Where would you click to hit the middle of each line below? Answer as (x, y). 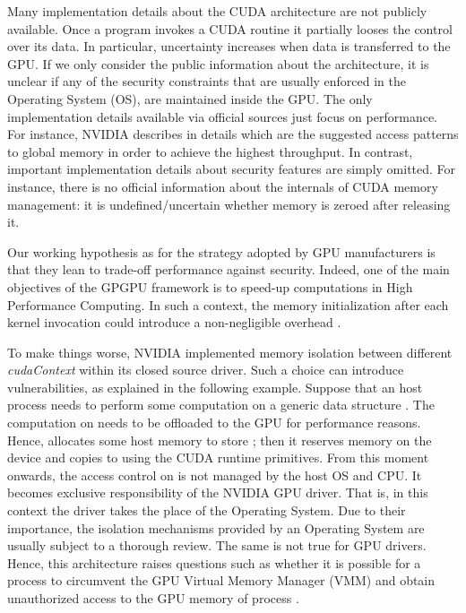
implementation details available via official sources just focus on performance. (222, 116)
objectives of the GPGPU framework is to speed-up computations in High (210, 286)
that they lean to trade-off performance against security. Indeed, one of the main (229, 269)
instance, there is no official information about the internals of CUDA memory (223, 186)
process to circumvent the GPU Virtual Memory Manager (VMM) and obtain (221, 580)
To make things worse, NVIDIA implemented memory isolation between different (230, 352)
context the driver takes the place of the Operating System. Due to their (207, 510)
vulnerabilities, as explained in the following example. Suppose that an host (215, 387)
